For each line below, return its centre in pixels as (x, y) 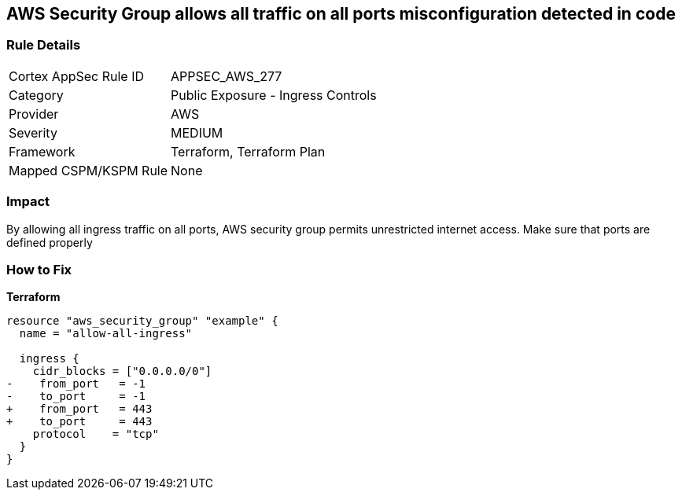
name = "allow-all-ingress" (106, 334)
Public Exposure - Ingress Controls (274, 95)
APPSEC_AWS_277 (227, 76)
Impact (28, 202)
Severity (33, 132)
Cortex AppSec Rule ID (77, 76)
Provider (34, 114)
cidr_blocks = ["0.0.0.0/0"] (122, 371)
